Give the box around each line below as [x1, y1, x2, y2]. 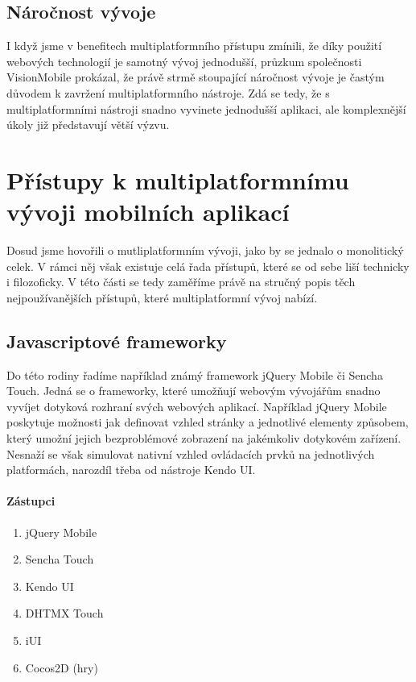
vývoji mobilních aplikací [6, 195, 290, 228]
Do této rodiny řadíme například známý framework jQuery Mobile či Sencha [6, 366, 383, 383]
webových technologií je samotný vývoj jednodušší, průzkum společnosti [6, 52, 362, 69]
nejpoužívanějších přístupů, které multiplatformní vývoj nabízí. [6, 289, 318, 306]
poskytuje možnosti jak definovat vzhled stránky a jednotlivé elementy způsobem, [6, 414, 409, 430]
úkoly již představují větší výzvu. [6, 116, 170, 133]
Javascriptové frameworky [6, 328, 227, 353]
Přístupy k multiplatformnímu [6, 163, 349, 196]
